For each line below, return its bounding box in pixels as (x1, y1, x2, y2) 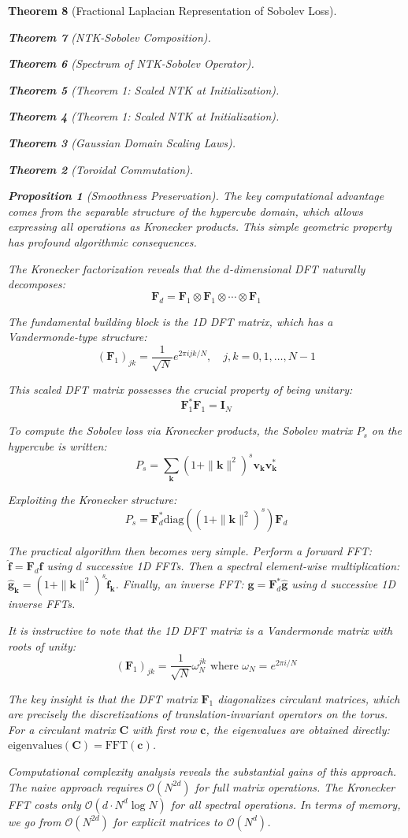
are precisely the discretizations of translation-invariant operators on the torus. (8, 706, 388, 722)
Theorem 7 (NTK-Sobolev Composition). (8, 28, 211, 45)
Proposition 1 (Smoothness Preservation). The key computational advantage (8, 187, 384, 204)
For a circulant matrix (8, 721, 116, 737)
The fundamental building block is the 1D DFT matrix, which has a (8, 313, 333, 329)
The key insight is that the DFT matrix (8, 690, 198, 706)
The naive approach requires (8, 778, 143, 795)
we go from (8, 813, 61, 829)
